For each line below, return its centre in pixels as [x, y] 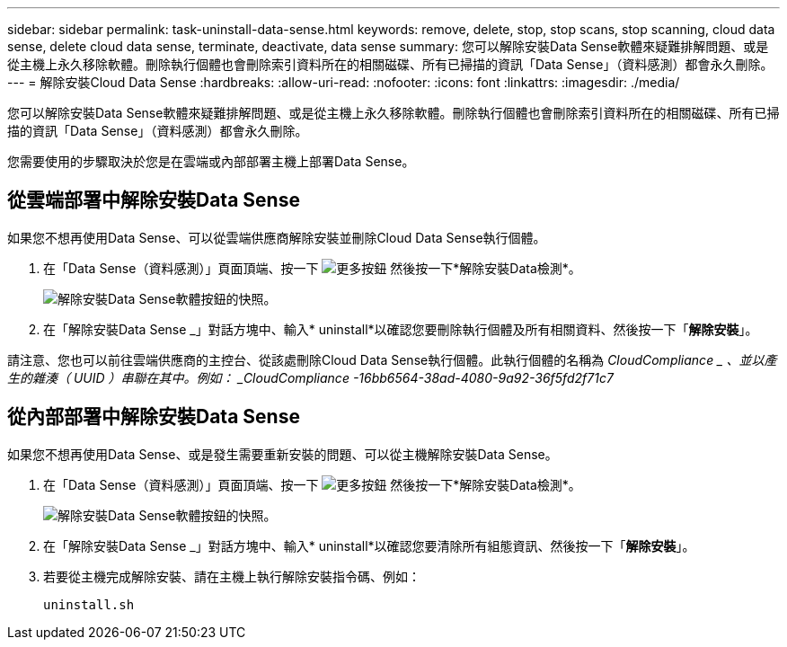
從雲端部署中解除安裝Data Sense [154, 200]
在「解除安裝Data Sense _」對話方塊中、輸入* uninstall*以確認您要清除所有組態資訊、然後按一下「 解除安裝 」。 [369, 545]
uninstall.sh [89, 604]
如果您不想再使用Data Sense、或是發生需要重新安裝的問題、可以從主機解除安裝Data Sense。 [283, 454]
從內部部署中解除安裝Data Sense [154, 417]
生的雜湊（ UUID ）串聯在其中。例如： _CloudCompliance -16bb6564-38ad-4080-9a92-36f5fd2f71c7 [310, 377]
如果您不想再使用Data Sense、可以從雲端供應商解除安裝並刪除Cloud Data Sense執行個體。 [277, 237]
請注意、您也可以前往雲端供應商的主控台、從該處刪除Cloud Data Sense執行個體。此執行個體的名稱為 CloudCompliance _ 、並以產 [392, 359]
